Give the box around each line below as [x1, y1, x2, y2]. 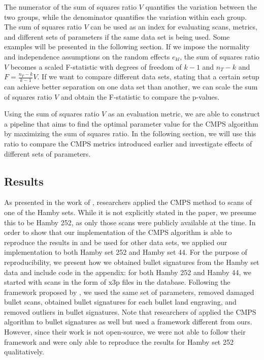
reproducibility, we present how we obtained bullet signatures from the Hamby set [4, 256, 259, 267]
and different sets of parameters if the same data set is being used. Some [4, 31, 230, 42]
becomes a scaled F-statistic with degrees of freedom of [10, 61, 182, 72]
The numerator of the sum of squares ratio [4, 2, 137, 12]
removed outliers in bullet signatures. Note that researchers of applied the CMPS [4, 306, 256, 317]
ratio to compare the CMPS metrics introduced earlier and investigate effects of [4, 138, 252, 148]
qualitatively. [4, 346, 44, 357]
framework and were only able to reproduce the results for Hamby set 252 [4, 336, 234, 347]
